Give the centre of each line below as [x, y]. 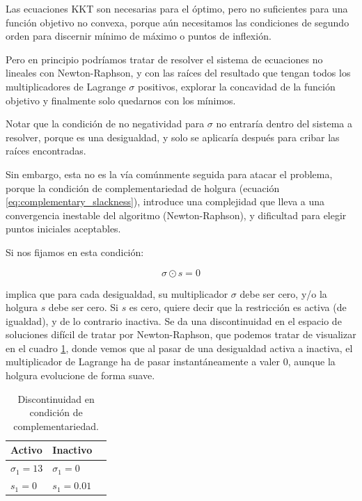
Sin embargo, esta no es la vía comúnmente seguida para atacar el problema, [169, 174]
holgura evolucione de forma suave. [80, 375]
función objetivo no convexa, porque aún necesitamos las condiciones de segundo [178, 22]
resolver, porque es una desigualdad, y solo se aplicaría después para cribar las [173, 137]
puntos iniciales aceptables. [63, 229]
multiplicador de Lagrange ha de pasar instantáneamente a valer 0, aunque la [171, 361]
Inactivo [72, 450]
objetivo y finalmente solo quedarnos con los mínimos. [121, 100]
